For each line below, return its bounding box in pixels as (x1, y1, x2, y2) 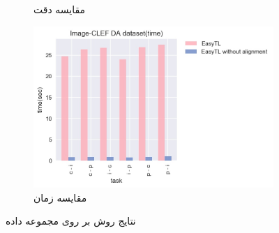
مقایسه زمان (33, 190, 87, 204)
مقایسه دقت (33, 2, 86, 16)
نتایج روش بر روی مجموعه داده (6, 213, 136, 228)
